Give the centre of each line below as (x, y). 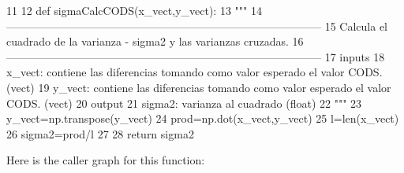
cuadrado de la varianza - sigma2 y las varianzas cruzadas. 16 (155, 41)
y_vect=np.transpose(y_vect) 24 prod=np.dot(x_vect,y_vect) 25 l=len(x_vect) (203, 118)
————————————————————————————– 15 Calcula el (197, 26)
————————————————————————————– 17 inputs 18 (196, 56)
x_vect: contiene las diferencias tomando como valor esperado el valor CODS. (195, 72)
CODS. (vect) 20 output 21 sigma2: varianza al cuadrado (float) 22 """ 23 (184, 103)
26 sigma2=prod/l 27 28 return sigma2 (100, 133)
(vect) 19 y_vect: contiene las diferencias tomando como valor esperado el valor (199, 87)
